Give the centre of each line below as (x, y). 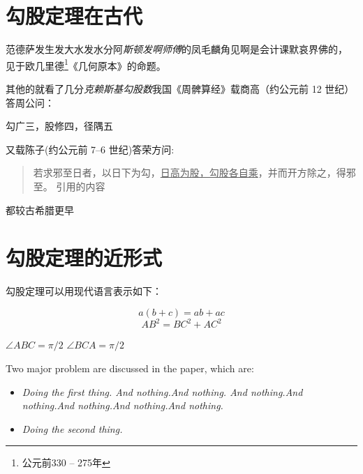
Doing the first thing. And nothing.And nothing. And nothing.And (162, 391)
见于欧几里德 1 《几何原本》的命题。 (86, 64)
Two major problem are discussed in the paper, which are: (130, 368)
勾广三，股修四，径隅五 (59, 126)
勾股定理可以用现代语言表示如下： (84, 291)
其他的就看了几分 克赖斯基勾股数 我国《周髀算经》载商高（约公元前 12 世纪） (180, 88)
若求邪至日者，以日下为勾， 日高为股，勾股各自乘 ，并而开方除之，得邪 (194, 173)
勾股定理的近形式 (84, 258)
